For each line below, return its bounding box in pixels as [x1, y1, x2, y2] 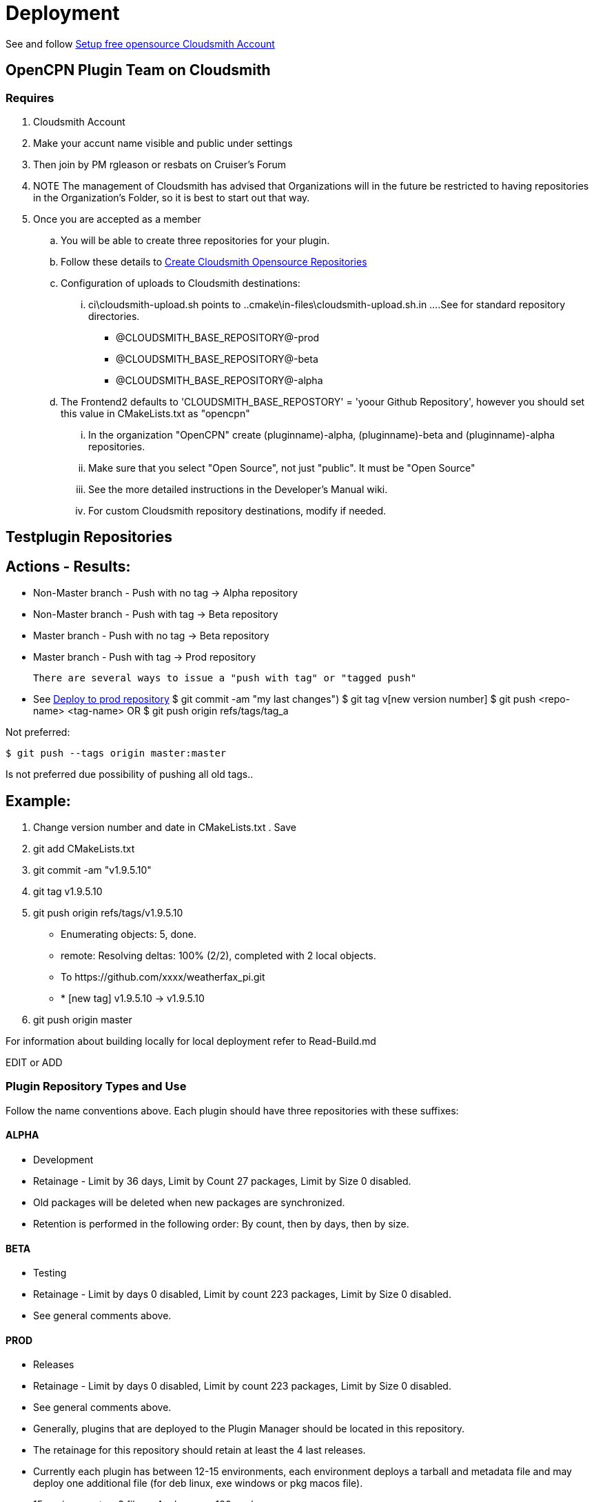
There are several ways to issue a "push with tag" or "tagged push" [33, 672, 417, 684]
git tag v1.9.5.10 [33, 885, 103, 898]
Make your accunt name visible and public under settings [33, 137, 293, 149]
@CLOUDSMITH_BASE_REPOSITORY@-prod [116, 331, 320, 343]
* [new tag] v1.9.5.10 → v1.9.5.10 [61, 992, 205, 1005]
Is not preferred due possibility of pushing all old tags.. [6, 768, 254, 781]
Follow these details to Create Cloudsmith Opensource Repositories [61, 255, 367, 268]
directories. [88, 310, 140, 322]
